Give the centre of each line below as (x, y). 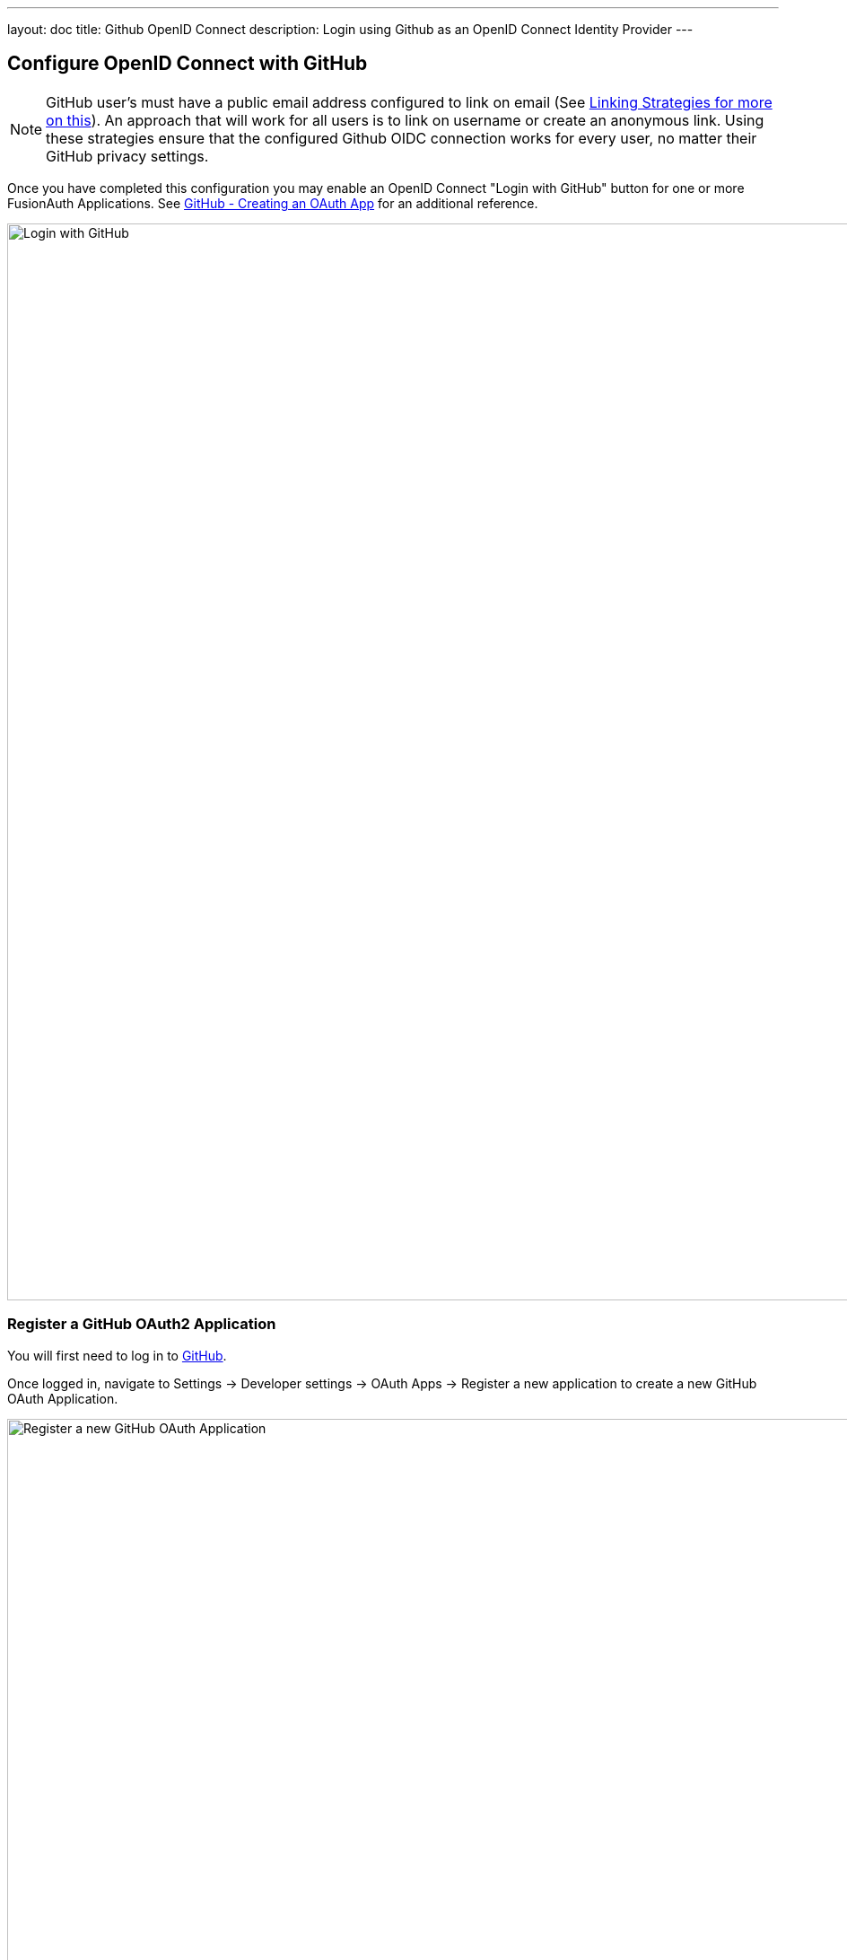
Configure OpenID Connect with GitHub (188, 64)
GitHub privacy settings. (127, 156)
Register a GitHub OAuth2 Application (142, 1324)
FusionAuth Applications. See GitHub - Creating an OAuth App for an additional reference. (273, 203)
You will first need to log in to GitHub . (117, 1355)
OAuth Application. (63, 1398)
